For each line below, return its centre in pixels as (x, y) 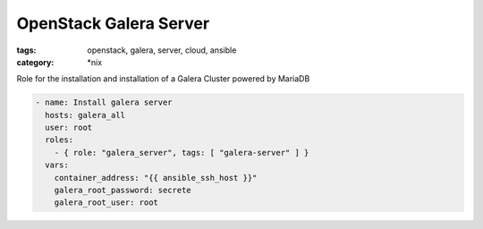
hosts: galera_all (85, 115)
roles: (59, 140)
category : (35, 62)
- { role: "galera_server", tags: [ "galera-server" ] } (182, 153)
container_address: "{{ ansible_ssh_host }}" (156, 178)
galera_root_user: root (106, 203)
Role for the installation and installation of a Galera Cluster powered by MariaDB (163, 79)
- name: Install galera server (104, 102)
